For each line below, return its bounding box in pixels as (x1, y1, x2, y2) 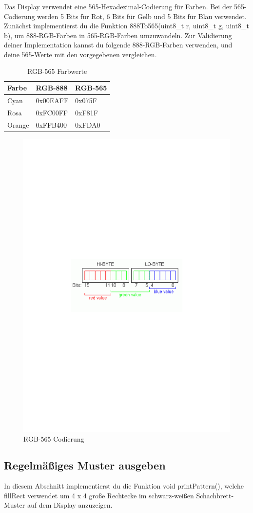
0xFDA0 (75, 119, 100, 130)
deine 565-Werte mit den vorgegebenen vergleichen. (4, 49, 157, 59)
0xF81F (75, 107, 98, 117)
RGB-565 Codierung (23, 434, 84, 444)
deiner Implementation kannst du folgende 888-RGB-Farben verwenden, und (4, 40, 233, 50)
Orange (7, 119, 29, 130)
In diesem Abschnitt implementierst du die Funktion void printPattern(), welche (4, 481, 244, 491)
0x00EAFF (36, 95, 69, 105)
